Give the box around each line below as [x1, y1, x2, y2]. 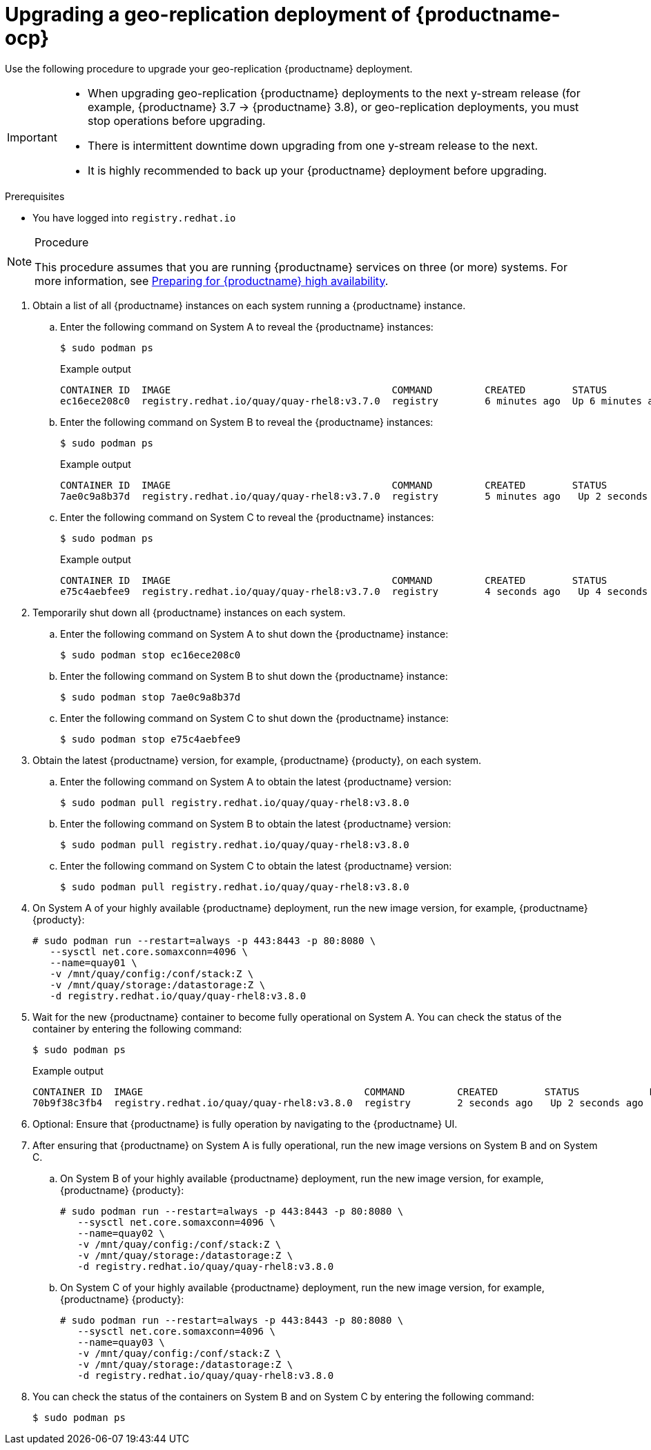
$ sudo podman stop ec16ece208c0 [60, 649, 241, 660]
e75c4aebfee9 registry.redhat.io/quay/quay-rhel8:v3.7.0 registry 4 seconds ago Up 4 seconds [60, 585, 648, 597]
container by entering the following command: [32, 1022, 242, 1035]
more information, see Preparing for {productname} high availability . [35, 273, 389, 288]
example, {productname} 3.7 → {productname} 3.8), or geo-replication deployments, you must [87, 99, 579, 114]
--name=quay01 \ [50, 957, 137, 968]
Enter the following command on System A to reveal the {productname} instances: [60, 320, 434, 333]
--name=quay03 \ [77, 1336, 165, 1348]
